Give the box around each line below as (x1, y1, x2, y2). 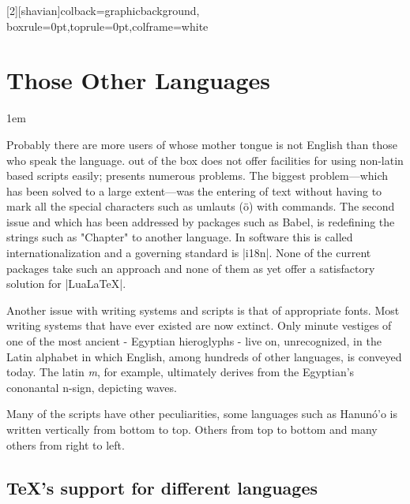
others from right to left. (6, 436, 125, 453)
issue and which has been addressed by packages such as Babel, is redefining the (6, 213, 395, 230)
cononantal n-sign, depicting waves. (6, 379, 177, 395)
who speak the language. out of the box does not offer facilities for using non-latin (6, 151, 404, 168)
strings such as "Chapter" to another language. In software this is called (6, 229, 353, 245)
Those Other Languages (6, 64, 271, 96)
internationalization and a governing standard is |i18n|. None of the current (6, 245, 371, 261)
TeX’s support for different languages (6, 475, 318, 499)
